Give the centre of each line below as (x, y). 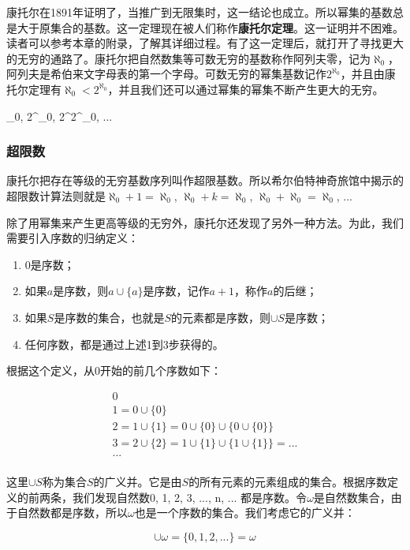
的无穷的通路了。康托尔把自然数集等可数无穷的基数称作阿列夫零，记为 (188, 58)
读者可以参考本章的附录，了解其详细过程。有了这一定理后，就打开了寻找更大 (205, 43)
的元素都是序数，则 (220, 317)
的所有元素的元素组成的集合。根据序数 (288, 481)
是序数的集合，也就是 (109, 317)
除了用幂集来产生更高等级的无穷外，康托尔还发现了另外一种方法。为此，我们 (205, 222)
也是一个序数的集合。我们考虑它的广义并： (245, 513)
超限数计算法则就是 (56, 195)
